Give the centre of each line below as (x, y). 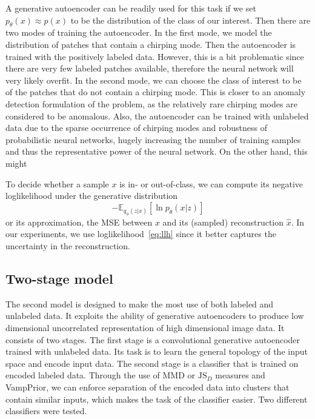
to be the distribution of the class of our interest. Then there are (191, 20)
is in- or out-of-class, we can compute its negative (211, 183)
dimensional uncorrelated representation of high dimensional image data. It (145, 327)
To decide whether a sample (57, 183)
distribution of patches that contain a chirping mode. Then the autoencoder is (151, 44)
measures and (240, 375)
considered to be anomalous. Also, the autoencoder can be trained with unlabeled (157, 116)
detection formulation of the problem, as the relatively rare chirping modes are (151, 103)
